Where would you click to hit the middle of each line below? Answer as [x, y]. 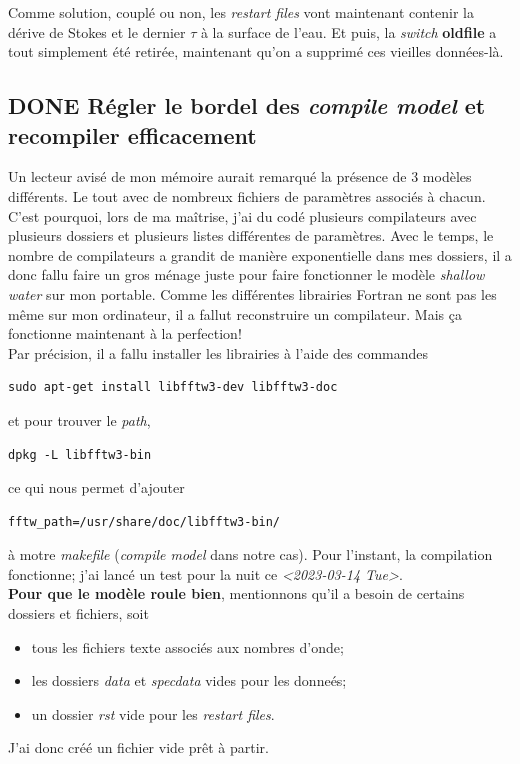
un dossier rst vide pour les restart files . [153, 713]
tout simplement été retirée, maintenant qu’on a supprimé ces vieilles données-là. [256, 51]
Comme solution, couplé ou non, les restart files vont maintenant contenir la [241, 12]
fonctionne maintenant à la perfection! [125, 333]
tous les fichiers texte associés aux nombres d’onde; [187, 646]
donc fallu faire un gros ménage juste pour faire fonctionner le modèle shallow [246, 274]
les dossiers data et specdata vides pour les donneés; [189, 680]
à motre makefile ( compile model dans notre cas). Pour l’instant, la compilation [250, 554]
